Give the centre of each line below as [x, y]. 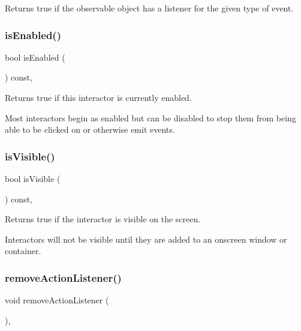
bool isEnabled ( [35, 57]
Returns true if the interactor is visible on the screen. [103, 219]
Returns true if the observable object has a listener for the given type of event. [149, 8]
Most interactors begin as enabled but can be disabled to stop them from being [150, 117]
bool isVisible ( [33, 178]
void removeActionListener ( [57, 300]
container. [23, 251]
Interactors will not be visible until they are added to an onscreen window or [146, 239]
